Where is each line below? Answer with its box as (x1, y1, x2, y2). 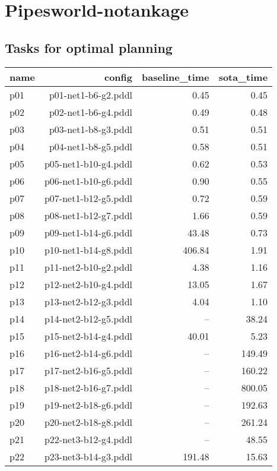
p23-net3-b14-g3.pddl (44, 449, 132, 463)
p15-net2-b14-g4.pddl (44, 328, 132, 343)
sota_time (218, 69, 268, 84)
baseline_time (141, 69, 209, 84)
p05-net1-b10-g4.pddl (44, 156, 132, 170)
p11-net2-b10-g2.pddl (44, 260, 132, 274)
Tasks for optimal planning (5, 38, 173, 56)
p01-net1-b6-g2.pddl (49, 87, 132, 102)
